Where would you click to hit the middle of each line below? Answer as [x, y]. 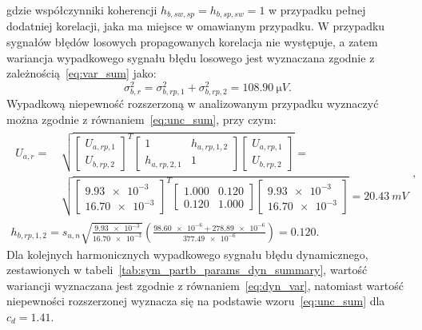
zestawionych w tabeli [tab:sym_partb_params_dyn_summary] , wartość [187, 270]
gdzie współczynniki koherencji [82, 10]
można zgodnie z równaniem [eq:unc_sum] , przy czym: [141, 119]
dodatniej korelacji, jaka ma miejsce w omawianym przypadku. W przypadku [196, 26]
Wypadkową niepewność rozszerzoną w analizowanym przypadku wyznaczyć [193, 103]
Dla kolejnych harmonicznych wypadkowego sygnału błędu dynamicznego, [187, 254]
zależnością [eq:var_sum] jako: [82, 73]
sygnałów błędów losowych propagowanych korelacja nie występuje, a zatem [192, 42]
